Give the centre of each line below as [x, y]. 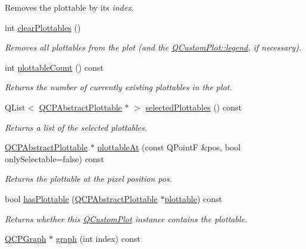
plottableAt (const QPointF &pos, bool [169, 147]
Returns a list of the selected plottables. [76, 127]
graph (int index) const [98, 239]
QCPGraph [26, 239]
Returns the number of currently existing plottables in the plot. [118, 87]
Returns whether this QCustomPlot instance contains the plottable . [126, 218]
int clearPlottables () [43, 27]
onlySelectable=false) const [54, 158]
